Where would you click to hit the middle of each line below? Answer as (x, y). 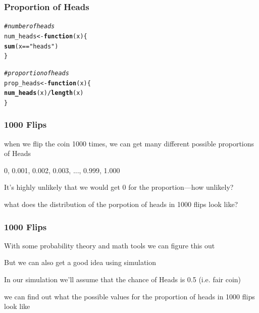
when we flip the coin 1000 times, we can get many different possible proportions (129, 143)
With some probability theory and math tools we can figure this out (110, 245)
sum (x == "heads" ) (31, 46)
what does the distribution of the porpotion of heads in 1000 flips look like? (121, 204)
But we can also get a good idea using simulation (80, 262)
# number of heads (30, 27)
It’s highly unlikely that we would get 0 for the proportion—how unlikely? (119, 187)
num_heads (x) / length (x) (44, 93)
